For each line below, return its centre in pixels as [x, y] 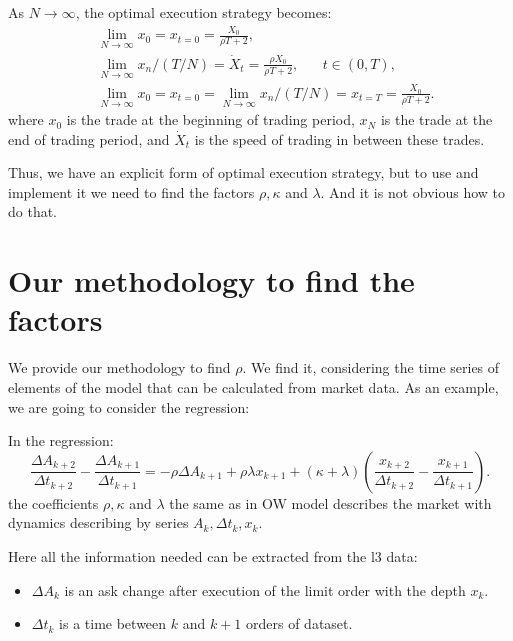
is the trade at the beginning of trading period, [210, 119]
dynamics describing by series [98, 522]
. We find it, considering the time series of [371, 367]
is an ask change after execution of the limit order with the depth [265, 589]
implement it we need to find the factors [131, 191]
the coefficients [53, 502]
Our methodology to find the [211, 280]
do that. [33, 211]
